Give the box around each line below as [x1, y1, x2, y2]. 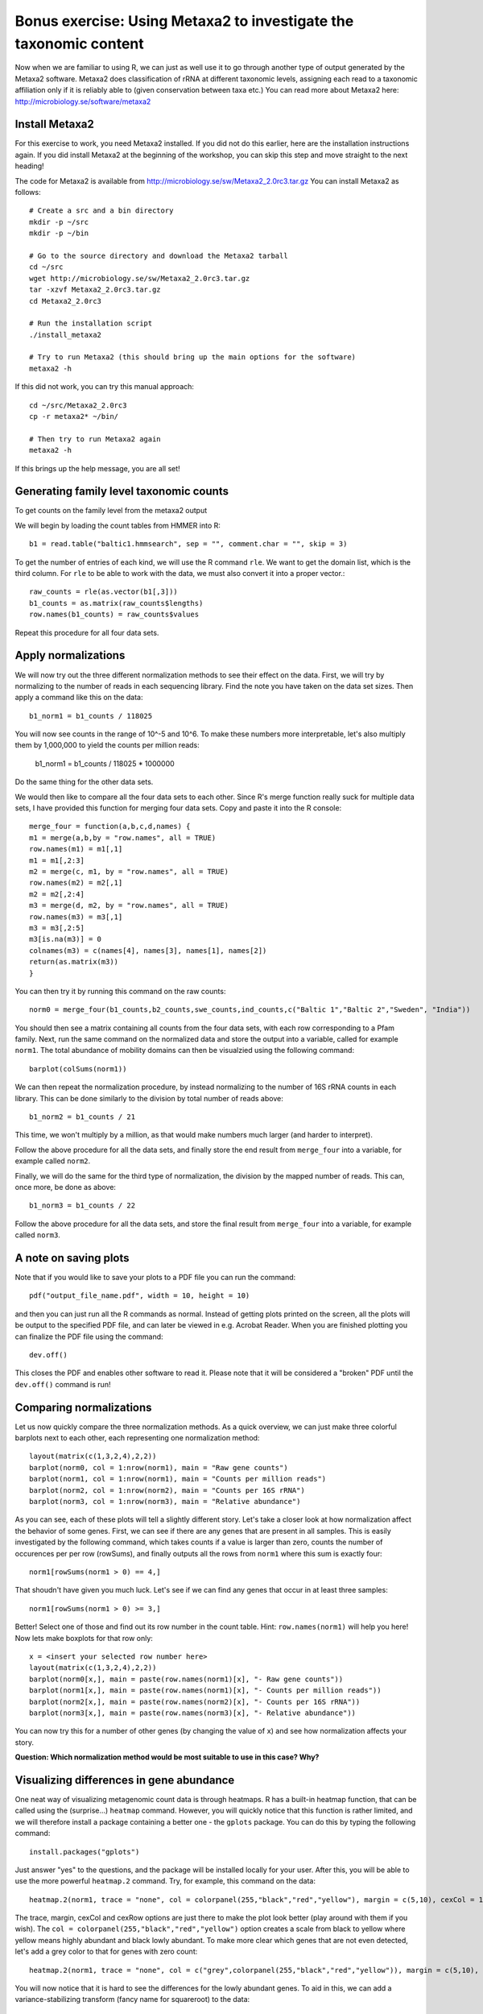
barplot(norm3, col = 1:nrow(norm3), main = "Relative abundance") [29, 1497, 301, 1506]
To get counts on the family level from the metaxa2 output [14, 506, 208, 516]
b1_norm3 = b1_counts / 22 [29, 1201, 136, 1210]
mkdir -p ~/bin [29, 229, 89, 238]
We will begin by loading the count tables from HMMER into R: [14, 520, 221, 530]
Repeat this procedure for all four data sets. [14, 628, 159, 637]
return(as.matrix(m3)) [29, 957, 119, 967]
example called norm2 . [14, 1156, 91, 1166]
